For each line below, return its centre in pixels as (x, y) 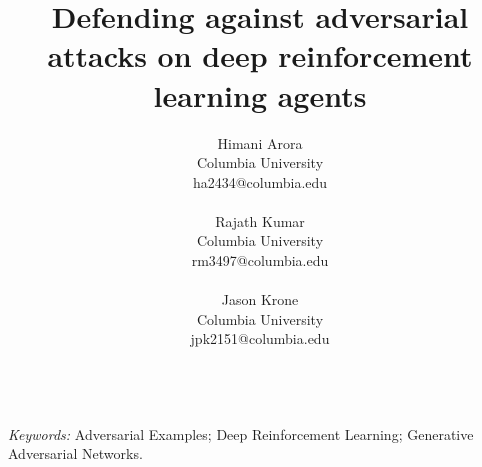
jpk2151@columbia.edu (260, 338)
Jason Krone (260, 299)
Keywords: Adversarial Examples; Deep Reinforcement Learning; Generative (241, 433)
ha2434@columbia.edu (260, 181)
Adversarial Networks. (75, 453)
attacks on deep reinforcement (260, 55)
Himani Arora (260, 142)
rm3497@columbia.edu (260, 260)
